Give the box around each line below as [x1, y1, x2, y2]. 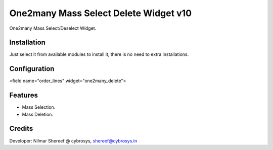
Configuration [9, 64, 55, 73]
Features [9, 91, 38, 100]
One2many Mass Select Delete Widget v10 [9, 8, 192, 19]
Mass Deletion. [22, 111, 53, 117]
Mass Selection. [22, 104, 56, 110]
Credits [9, 124, 33, 133]
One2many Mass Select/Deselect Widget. [9, 25, 97, 31]
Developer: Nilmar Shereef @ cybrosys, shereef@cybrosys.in [9, 137, 138, 143]
